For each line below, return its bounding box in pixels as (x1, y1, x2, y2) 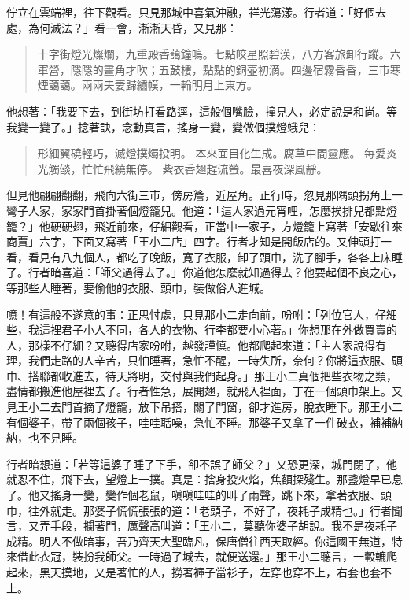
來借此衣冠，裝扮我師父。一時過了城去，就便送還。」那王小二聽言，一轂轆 (6, 548, 386, 565)
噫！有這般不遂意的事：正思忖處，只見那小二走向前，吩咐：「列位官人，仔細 (6, 306, 397, 322)
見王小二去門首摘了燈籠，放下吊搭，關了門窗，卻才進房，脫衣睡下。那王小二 (6, 398, 403, 415)
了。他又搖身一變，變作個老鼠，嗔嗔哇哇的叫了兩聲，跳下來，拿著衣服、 (6, 487, 381, 503)
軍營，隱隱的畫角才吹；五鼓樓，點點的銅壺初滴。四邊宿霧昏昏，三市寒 (37, 61, 401, 77)
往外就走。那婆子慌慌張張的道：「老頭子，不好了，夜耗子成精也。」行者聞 (28, 502, 403, 518)
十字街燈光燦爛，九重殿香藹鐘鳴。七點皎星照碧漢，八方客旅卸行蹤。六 (37, 46, 401, 62)
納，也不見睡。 (6, 429, 83, 446)
